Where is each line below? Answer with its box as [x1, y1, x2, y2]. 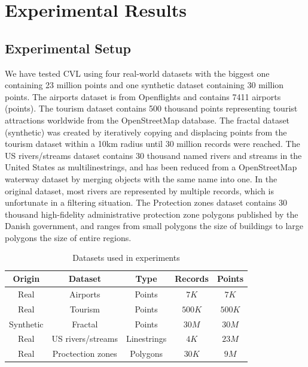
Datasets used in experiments [72, 251, 180, 264]
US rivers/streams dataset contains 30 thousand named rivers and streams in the [5, 149, 302, 161]
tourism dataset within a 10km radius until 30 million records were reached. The [5, 137, 300, 150]
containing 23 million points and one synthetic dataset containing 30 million [5, 79, 284, 91]
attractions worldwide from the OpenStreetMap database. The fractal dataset [5, 113, 290, 126]
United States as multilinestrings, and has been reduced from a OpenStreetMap [5, 161, 297, 173]
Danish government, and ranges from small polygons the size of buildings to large [5, 219, 303, 232]
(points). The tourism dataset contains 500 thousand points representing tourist [5, 102, 298, 115]
